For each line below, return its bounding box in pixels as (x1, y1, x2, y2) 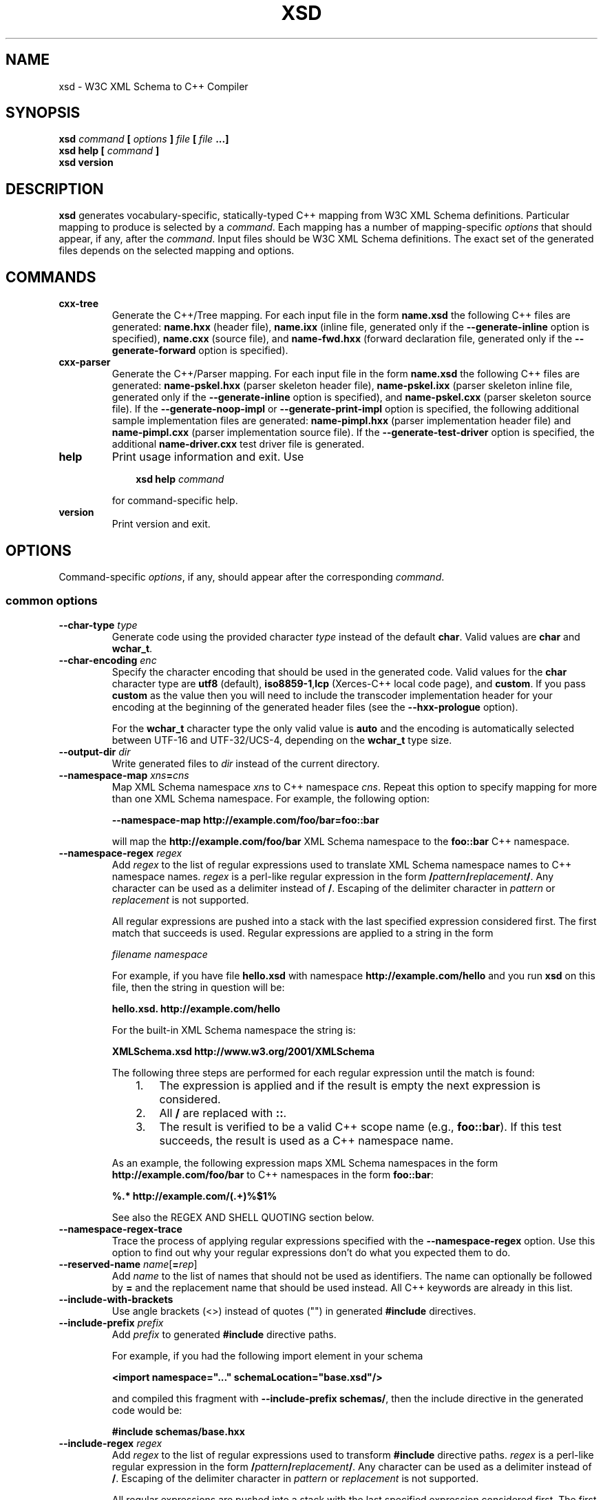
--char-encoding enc (59, 654, 157, 666)
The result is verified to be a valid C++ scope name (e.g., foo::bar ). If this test (159, 1119, 562, 1134)
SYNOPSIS (6, 104, 81, 122)
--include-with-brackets (59, 1293, 173, 1305)
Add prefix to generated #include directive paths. (112, 1328, 337, 1340)
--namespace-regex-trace (59, 1222, 182, 1235)
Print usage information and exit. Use (112, 450, 304, 464)
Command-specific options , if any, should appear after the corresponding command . (59, 570, 445, 583)
